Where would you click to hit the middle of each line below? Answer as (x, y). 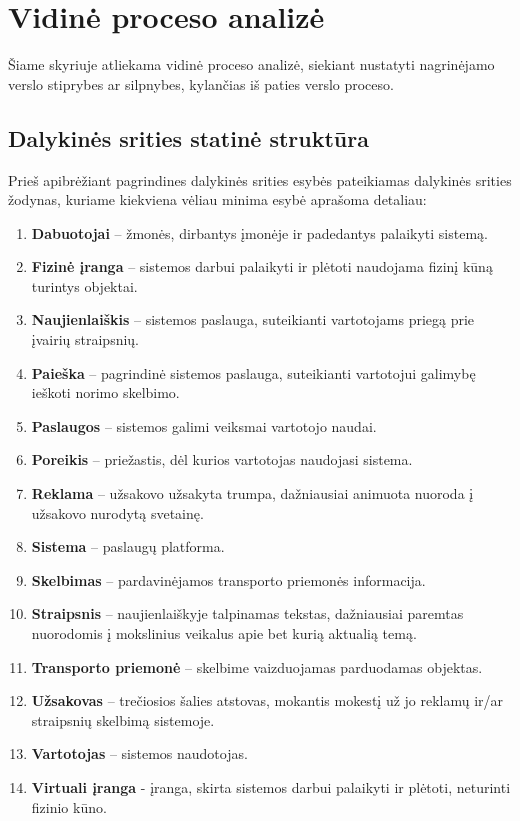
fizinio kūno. (69, 806)
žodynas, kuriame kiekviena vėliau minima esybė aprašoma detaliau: (217, 199)
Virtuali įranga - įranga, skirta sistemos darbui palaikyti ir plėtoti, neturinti (271, 786)
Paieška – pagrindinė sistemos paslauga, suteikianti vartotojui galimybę (253, 372)
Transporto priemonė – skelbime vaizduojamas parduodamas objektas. (257, 666)
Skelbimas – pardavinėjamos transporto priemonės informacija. (228, 579)
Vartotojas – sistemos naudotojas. (139, 753)
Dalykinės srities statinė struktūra (188, 137)
